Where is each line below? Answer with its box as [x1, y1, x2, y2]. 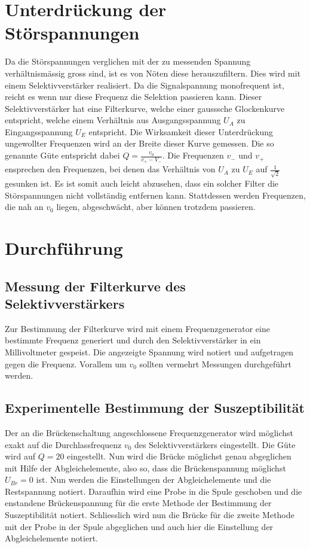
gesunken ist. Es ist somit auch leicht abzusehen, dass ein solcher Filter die [5, 177, 279, 189]
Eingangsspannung [5, 125, 73, 138]
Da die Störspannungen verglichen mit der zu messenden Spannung [5, 55, 251, 68]
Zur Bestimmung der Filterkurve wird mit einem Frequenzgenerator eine [5, 322, 270, 334]
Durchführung [5, 235, 123, 260]
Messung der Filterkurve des [5, 276, 186, 295]
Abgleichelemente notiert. [5, 532, 98, 544]
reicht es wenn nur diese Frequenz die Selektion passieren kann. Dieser [5, 90, 262, 103]
